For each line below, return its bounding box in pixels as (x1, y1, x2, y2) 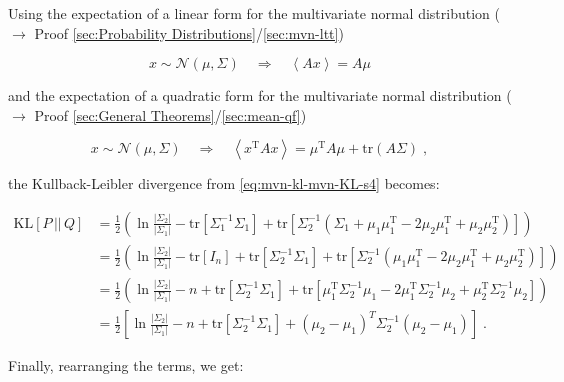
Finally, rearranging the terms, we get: (8, 355, 244, 376)
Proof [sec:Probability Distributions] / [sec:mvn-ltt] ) (34, 22, 344, 43)
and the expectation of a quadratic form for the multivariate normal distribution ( (8, 85, 512, 106)
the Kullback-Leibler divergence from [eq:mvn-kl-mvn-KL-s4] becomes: (8, 173, 440, 194)
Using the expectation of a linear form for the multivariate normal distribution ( (8, 3, 500, 23)
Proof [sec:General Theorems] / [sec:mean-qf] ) (34, 104, 307, 125)
